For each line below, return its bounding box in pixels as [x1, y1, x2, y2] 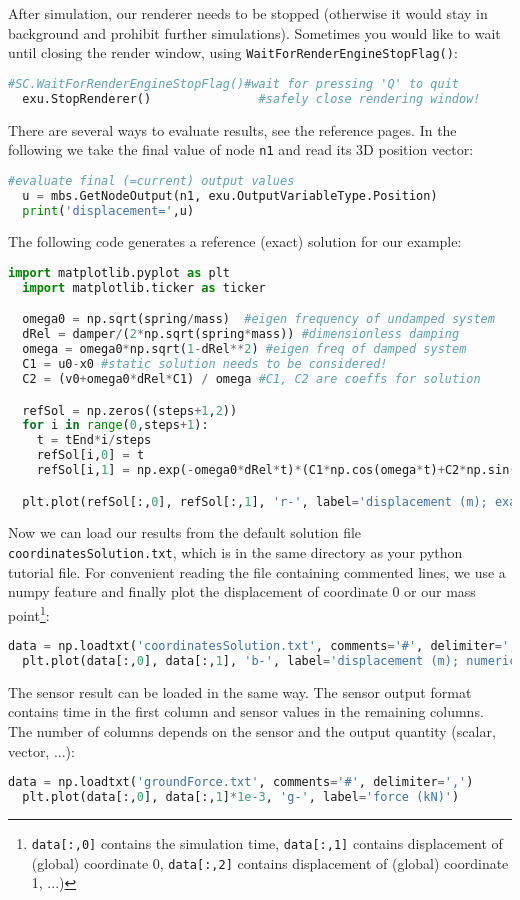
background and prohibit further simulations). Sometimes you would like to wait [8, 22, 501, 43]
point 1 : [8, 601, 50, 625]
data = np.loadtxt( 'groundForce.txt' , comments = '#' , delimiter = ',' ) [8, 775, 474, 790]
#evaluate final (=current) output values [8, 173, 295, 188]
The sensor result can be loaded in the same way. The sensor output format [8, 681, 472, 702]
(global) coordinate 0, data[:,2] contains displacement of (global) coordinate [31, 852, 509, 873]
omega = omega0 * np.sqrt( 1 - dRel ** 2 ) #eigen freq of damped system [22, 342, 467, 357]
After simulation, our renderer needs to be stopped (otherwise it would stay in [8, 3, 488, 23]
